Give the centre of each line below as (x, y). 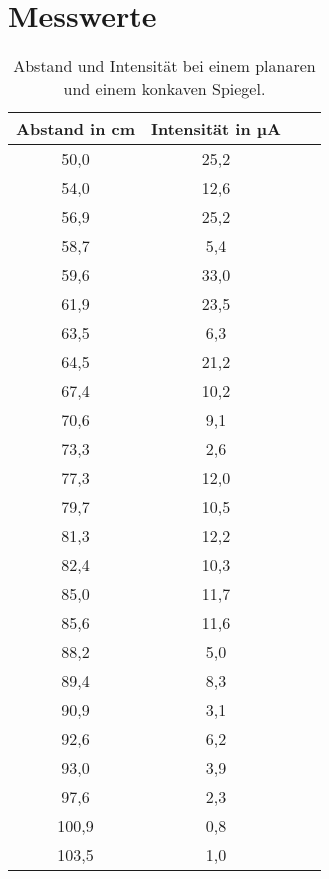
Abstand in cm (76, 129)
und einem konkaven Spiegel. (164, 89)
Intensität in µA (216, 129)
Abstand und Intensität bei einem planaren (164, 66)
